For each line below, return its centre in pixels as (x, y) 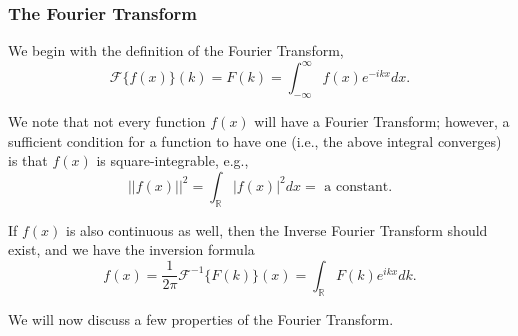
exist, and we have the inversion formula (131, 249)
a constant (356, 186)
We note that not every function (107, 121)
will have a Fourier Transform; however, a (382, 121)
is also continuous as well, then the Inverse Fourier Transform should (277, 229)
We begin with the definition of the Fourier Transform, (176, 50)
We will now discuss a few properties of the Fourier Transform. (201, 318)
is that (28, 160)
